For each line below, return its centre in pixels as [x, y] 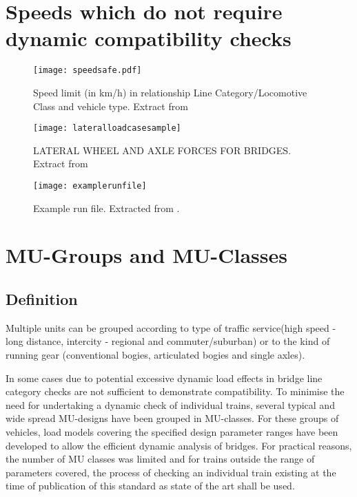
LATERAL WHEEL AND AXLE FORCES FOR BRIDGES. [162, 150]
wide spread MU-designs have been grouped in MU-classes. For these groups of [172, 418]
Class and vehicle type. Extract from [111, 106]
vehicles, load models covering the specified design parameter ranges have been [172, 431]
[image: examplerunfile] [90, 186]
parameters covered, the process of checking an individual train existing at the [171, 472]
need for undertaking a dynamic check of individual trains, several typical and [170, 404]
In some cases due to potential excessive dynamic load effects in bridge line [164, 378]
